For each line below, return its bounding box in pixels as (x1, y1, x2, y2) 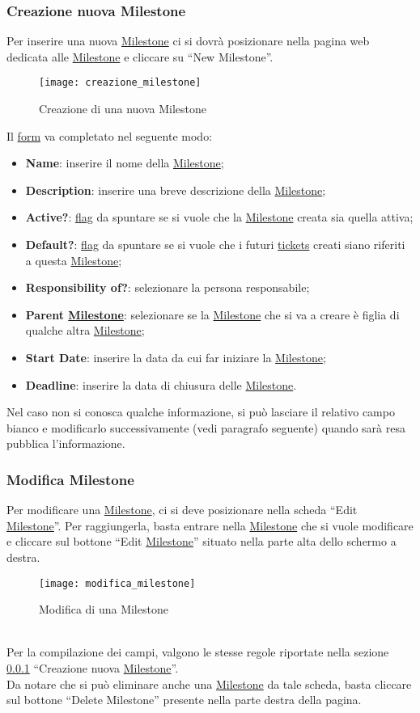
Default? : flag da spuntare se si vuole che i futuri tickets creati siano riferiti (25, 236, 405, 253)
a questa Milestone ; (25, 251, 122, 268)
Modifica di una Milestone (39, 601, 168, 618)
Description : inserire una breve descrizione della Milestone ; (25, 181, 326, 198)
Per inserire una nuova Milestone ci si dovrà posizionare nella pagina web (6, 32, 370, 49)
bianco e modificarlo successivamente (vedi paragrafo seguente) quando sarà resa (6, 419, 405, 436)
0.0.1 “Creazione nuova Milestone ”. (6, 660, 179, 676)
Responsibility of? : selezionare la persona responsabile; (25, 279, 310, 296)
